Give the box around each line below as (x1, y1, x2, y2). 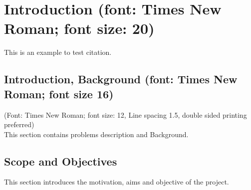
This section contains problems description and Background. (4, 129, 189, 139)
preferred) (4, 119, 34, 130)
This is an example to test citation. (4, 47, 112, 57)
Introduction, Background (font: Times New (4, 71, 238, 87)
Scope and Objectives (4, 153, 117, 169)
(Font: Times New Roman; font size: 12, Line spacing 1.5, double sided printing (4, 109, 247, 120)
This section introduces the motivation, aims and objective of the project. (4, 177, 229, 187)
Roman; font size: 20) (4, 18, 155, 38)
